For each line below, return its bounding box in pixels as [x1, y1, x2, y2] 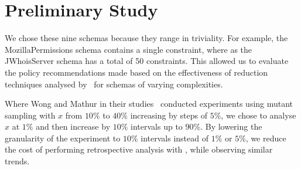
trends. [5, 155, 30, 167]
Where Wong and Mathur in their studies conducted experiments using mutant [5, 97, 293, 110]
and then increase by [36, 120, 111, 133]
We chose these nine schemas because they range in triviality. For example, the [5, 32, 288, 44]
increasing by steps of [130, 109, 207, 121]
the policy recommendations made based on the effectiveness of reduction [5, 66, 268, 78]
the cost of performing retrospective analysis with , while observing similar [5, 143, 273, 156]
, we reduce [245, 131, 286, 144]
